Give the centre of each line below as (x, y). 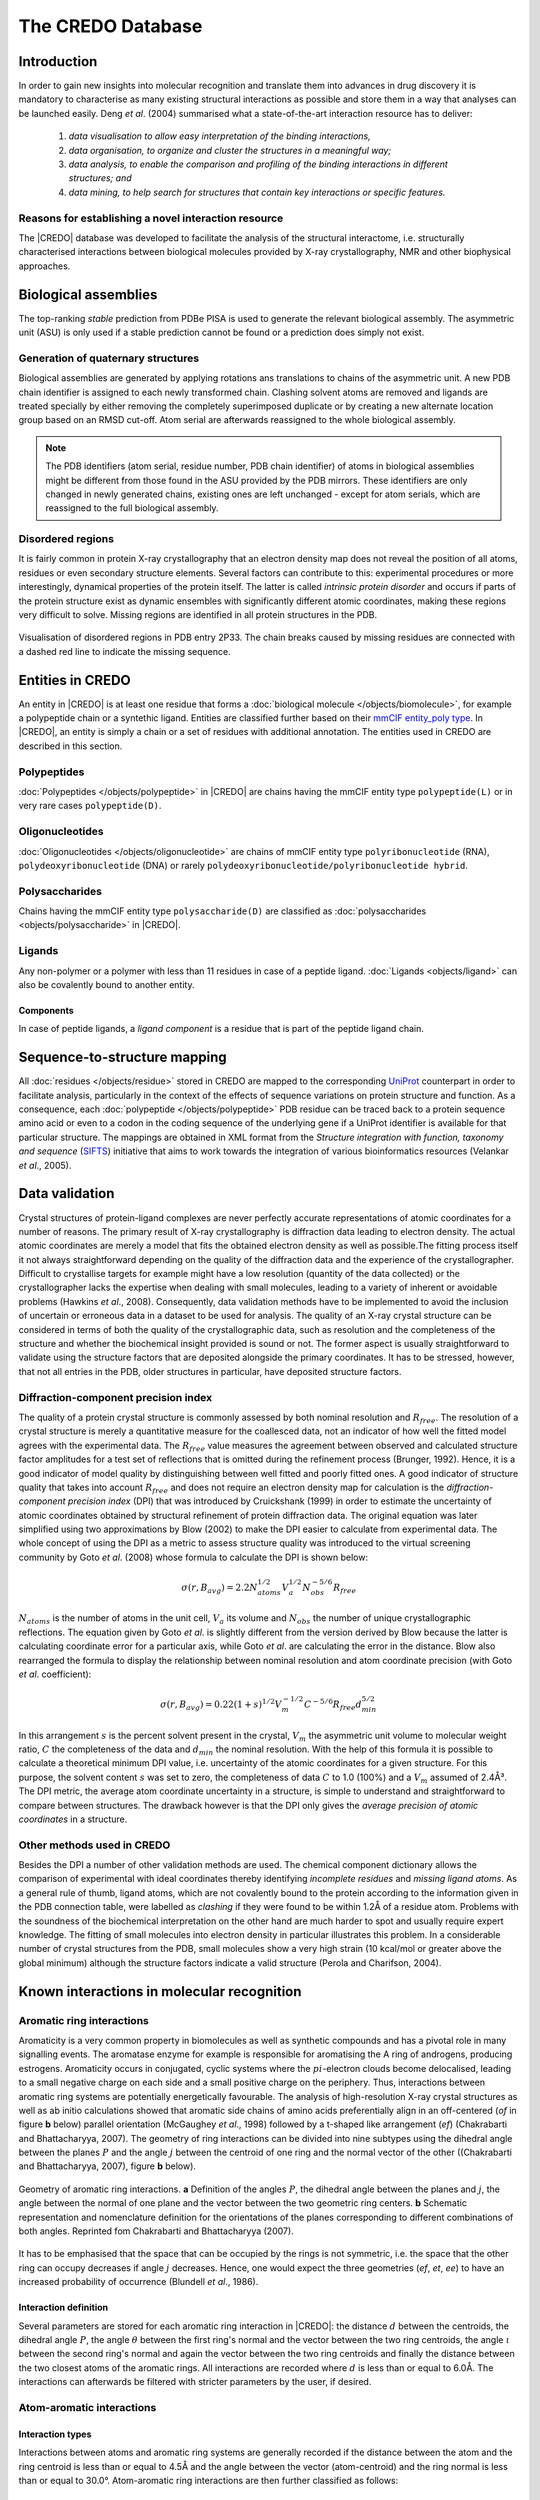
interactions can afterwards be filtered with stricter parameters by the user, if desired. (195, 2382)
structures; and (100, 178)
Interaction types (55, 2434)
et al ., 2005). (45, 1165)
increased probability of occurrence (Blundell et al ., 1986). (138, 2282)
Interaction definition (63, 2307)
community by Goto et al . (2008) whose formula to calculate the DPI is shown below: (193, 1557)
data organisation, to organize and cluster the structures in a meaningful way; (230, 150)
